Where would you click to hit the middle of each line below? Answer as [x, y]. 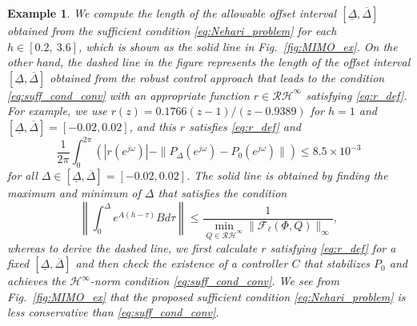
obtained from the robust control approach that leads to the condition [217, 77]
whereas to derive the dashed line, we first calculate [132, 247]
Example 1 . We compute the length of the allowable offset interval [172, 13]
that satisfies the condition [223, 193]
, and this [152, 126]
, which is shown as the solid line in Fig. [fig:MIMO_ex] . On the [238, 46]
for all [22, 175]
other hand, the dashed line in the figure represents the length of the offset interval [209, 62]
